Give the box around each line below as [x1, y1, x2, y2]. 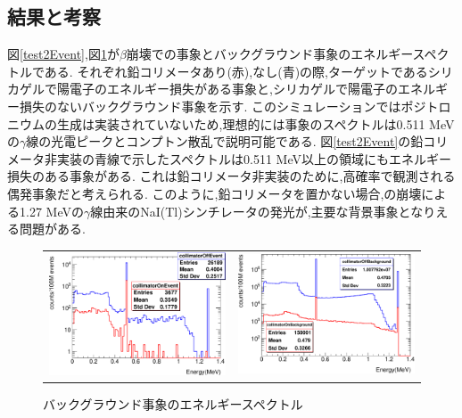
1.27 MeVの [19, 201, 84, 220]
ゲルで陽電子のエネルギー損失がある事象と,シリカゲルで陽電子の [19, 79, 398, 98]
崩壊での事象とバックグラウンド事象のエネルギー [126, 45, 413, 63]
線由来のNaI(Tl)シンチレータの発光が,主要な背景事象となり [90, 201, 436, 220]
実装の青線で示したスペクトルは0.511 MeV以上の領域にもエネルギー [56, 149, 451, 168]
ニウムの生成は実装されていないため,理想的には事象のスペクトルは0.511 [7, 114, 425, 133]
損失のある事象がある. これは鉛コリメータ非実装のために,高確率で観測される [7, 167, 456, 185]
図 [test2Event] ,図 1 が [7, 45, 120, 63]
